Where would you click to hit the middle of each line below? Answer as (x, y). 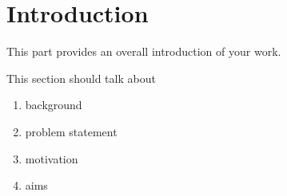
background (54, 105)
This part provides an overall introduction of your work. (144, 51)
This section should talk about (81, 78)
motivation (52, 158)
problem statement (71, 131)
